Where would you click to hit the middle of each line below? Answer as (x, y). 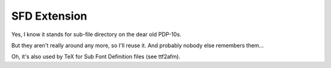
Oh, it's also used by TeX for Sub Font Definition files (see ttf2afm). (96, 57)
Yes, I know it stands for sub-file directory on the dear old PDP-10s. (97, 34)
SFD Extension (49, 16)
